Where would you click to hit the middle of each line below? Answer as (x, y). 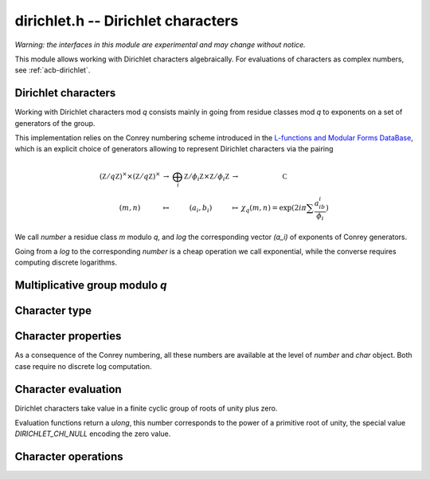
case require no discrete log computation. (83, 366)
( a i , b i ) (201, 209)
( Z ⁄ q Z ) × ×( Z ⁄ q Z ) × (130, 175)
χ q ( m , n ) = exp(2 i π (274, 209)
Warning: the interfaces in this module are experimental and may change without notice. (160, 45)
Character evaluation (68, 389)
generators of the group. (55, 123)
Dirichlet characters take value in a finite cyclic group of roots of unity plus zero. (146, 408)
